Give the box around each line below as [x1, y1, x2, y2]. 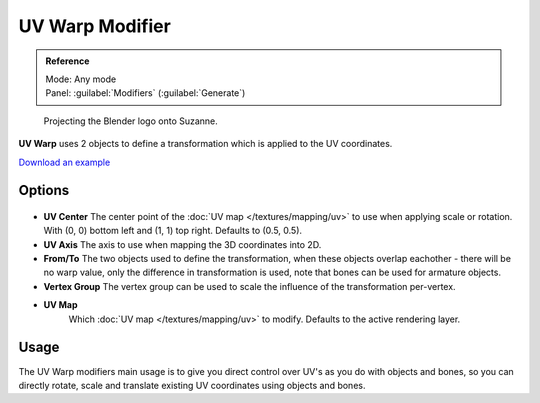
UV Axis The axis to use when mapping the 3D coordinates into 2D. [43, 238, 322, 250]
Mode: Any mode [45, 73, 117, 85]
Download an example [18, 156, 111, 168]
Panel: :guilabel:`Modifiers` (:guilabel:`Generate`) [45, 87, 246, 99]
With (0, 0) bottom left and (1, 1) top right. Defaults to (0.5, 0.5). [43, 225, 303, 237]
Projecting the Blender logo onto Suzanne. [43, 115, 219, 127]
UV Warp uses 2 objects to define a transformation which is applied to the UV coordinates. [18, 138, 393, 150]
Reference [45, 55, 90, 67]
